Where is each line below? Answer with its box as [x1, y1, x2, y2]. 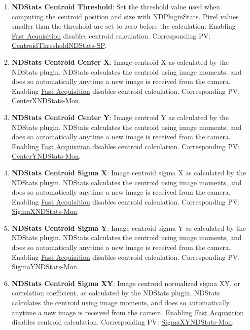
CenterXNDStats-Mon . [11, 95, 81, 106]
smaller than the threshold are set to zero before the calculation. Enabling [11, 21, 236, 31]
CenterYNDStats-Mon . [11, 151, 81, 161]
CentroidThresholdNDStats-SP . [11, 40, 107, 50]
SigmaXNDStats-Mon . [11, 206, 79, 216]
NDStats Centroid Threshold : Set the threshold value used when [11, 1, 220, 11]
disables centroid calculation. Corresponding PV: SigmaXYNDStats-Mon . [11, 317, 234, 327]
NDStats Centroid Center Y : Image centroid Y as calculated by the [11, 112, 229, 122]
